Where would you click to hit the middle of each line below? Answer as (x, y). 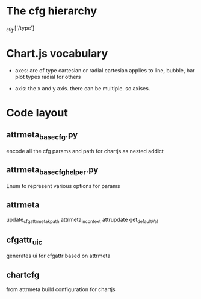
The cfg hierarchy (52, 11)
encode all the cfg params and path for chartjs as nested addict (85, 151)
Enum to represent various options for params (63, 186)
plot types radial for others (48, 77)
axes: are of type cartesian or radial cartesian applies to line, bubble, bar (105, 70)
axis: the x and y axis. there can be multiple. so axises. (82, 88)
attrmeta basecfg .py (42, 136)
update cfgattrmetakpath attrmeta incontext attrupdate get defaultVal (82, 220)
